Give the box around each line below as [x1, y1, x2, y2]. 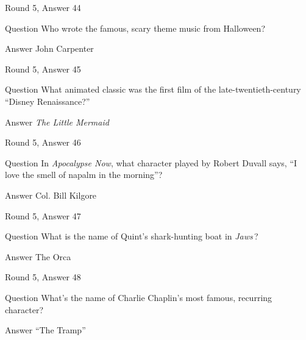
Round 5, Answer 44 [5, 1, 81, 13]
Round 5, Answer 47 [5, 209, 81, 222]
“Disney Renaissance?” [5, 94, 90, 107]
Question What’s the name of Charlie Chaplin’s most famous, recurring [5, 291, 272, 303]
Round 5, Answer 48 [5, 271, 81, 283]
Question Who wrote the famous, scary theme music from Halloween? [5, 21, 265, 34]
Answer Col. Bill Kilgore [5, 188, 97, 201]
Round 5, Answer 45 [5, 62, 81, 75]
